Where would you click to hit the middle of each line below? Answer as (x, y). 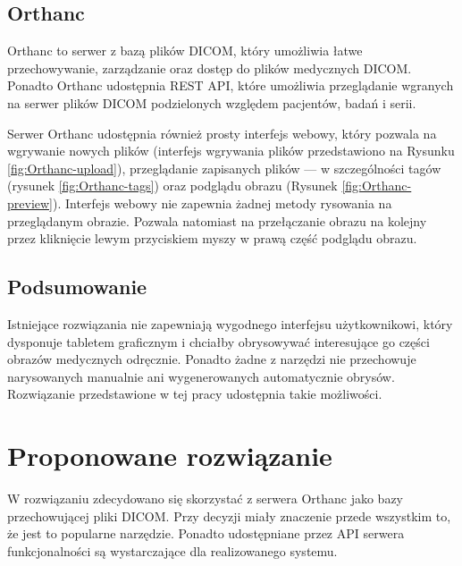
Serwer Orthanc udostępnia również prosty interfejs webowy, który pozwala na (222, 133)
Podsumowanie (77, 287)
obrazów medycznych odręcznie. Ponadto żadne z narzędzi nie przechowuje (212, 359)
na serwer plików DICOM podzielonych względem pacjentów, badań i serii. (212, 102)
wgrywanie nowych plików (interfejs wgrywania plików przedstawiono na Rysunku (231, 151)
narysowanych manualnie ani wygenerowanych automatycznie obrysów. (201, 376)
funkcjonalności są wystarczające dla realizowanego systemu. (172, 550)
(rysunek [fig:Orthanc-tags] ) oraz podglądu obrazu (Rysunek (172, 186)
